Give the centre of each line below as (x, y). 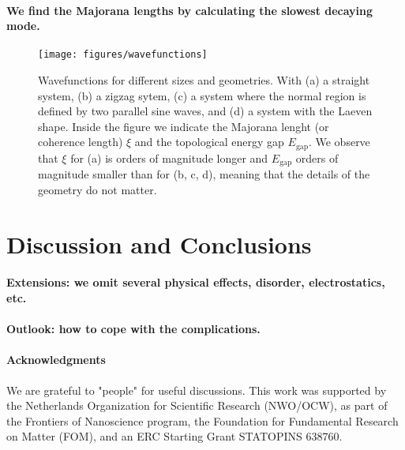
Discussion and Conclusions (159, 244)
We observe (343, 142)
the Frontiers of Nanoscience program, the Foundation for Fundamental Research (202, 420)
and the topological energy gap (209, 142)
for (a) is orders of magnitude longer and (169, 157)
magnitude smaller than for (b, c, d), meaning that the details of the (204, 174)
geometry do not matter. (97, 189)
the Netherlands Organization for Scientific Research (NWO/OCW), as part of (197, 405)
